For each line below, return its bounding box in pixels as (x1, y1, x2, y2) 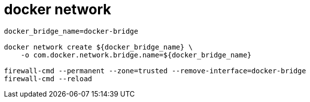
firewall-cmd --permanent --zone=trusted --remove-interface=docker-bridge (4, 66, 306, 75)
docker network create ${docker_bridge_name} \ (4, 43, 193, 51)
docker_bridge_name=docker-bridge (4, 27, 138, 35)
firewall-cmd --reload (4, 74, 93, 83)
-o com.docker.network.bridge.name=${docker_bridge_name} (20, 51, 252, 59)
